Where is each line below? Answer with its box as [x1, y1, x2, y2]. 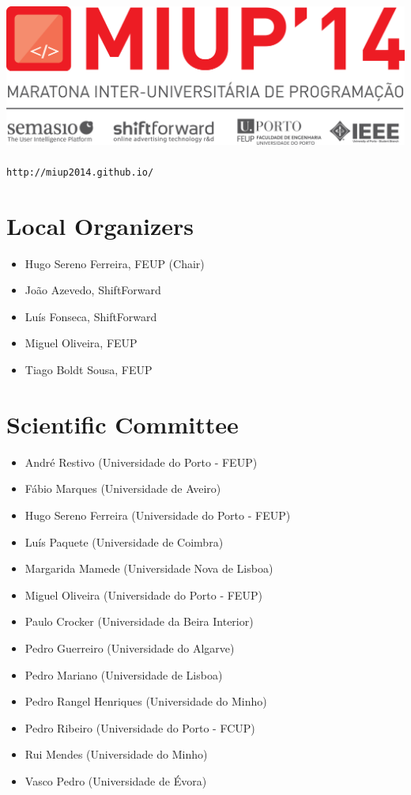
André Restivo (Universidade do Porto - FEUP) [25, 453, 258, 470]
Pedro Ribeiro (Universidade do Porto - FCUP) [25, 719, 255, 736]
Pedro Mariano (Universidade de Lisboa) [25, 666, 223, 683]
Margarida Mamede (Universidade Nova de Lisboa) [25, 560, 273, 577]
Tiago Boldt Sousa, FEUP [25, 362, 153, 378]
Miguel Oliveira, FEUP [25, 335, 138, 351]
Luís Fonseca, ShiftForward [25, 308, 157, 324]
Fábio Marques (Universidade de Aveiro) [25, 480, 221, 497]
